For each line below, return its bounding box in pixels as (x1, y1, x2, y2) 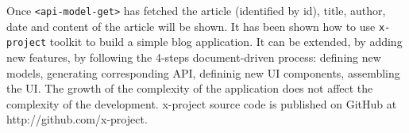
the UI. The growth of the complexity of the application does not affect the (6, 80, 373, 97)
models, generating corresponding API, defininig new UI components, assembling (6, 64, 400, 81)
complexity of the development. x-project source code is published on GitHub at (6, 95, 397, 112)
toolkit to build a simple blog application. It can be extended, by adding (49, 33, 403, 50)
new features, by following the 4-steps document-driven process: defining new (6, 48, 381, 65)
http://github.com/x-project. (6, 111, 148, 127)
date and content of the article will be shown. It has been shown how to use (6, 17, 376, 34)
